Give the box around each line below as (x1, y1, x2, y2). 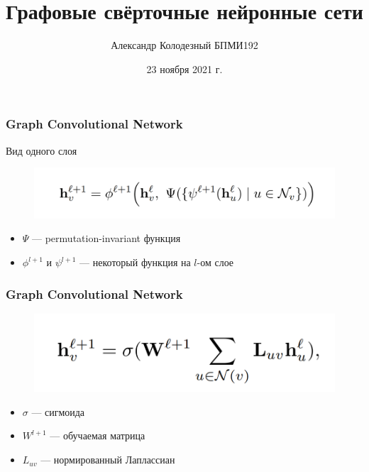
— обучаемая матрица (50, 428, 145, 443)
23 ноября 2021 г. (146, 61, 223, 76)
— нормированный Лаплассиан (40, 452, 175, 467)
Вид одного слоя (6, 143, 77, 158)
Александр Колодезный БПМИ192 (111, 38, 258, 53)
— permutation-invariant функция (32, 231, 181, 246)
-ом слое (197, 255, 234, 270)
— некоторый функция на (79, 255, 191, 270)
